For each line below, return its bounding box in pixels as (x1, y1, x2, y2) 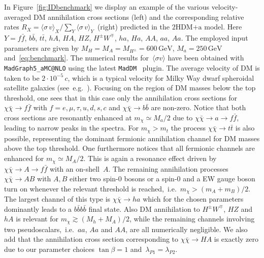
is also (235, 122, 255, 133)
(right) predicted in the (97, 21, 170, 32)
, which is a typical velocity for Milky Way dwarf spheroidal (68, 72, 254, 83)
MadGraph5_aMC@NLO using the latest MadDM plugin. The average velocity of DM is (4, 62, 260, 73)
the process (171, 122, 206, 133)
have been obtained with (168, 52, 244, 63)
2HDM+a (172, 24, 202, 31)
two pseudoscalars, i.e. (4, 223, 74, 234)
